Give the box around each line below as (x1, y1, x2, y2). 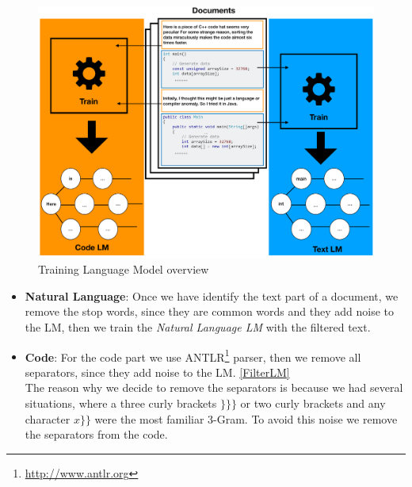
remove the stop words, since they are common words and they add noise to (25, 303, 395, 320)
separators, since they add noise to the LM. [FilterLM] (25, 363, 290, 380)
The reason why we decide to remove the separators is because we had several (25, 379, 403, 396)
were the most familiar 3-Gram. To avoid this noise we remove (94, 410, 398, 427)
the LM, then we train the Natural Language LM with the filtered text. (25, 318, 371, 335)
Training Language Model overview (38, 261, 209, 278)
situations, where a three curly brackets (25, 394, 217, 411)
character (25, 410, 71, 427)
